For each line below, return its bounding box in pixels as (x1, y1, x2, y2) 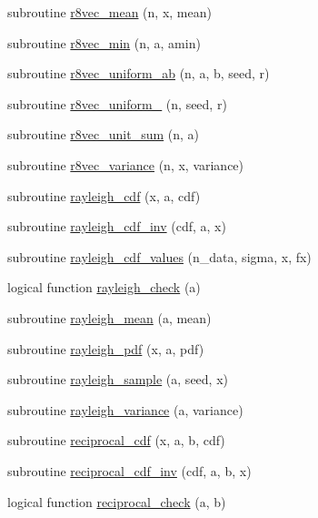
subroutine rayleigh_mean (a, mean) (7, 308, 212, 327)
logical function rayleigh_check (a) (7, 278, 201, 297)
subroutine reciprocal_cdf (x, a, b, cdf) (7, 431, 225, 450)
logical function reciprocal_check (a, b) (7, 492, 226, 511)
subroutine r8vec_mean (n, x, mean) (7, 3, 212, 21)
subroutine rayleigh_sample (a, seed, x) (7, 370, 228, 389)
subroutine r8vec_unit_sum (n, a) (7, 125, 200, 144)
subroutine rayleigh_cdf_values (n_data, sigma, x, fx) (7, 247, 312, 266)
